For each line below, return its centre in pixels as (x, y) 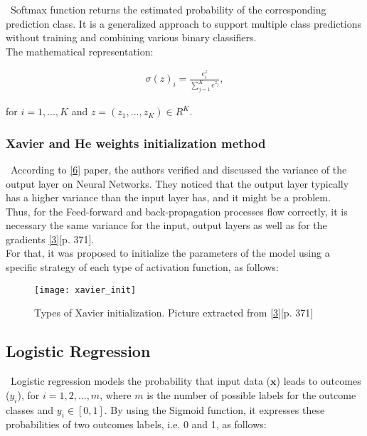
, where (116, 394)
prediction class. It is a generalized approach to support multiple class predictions (184, 23)
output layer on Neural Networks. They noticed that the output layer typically (177, 183)
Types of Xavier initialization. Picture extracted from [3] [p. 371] (174, 313)
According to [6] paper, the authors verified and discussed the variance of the (179, 169)
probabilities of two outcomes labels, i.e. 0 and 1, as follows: (136, 424)
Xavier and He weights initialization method (136, 143)
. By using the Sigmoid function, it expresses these (214, 409)
